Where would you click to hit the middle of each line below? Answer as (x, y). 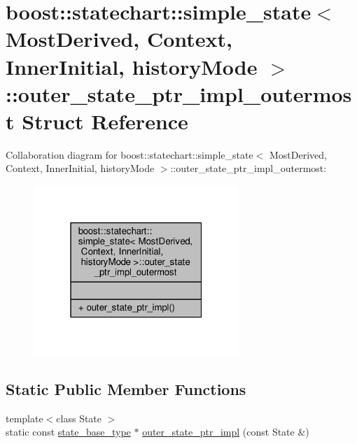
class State (79, 418)
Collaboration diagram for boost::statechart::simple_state (129, 154)
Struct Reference (105, 121)
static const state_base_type (68, 432)
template (24, 418)
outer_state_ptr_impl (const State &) (226, 432)
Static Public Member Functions (126, 388)
